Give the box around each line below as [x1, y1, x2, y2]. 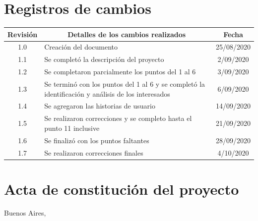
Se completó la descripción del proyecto [44, 54, 164, 64]
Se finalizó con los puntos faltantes [44, 135, 149, 145]
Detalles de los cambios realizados [67, 29, 186, 39]
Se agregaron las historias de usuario [44, 101, 155, 111]
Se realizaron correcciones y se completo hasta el [44, 113, 192, 123]
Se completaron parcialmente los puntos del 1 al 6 [44, 66, 196, 77]
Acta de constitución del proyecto [4, 178, 239, 199]
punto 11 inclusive [44, 122, 100, 133]
